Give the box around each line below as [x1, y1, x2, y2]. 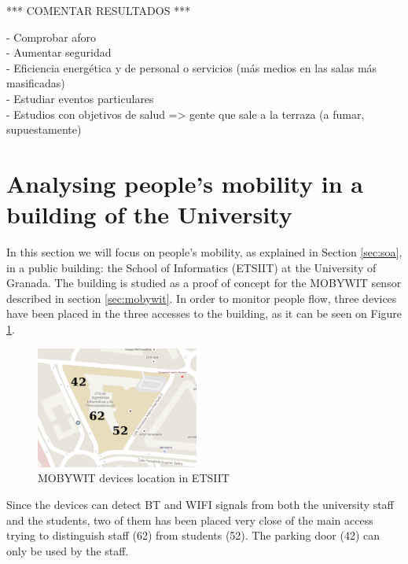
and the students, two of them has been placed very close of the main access [6, 511, 373, 528]
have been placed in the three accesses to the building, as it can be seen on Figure [6, 305, 402, 322]
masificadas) [6, 75, 65, 91]
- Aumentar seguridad [6, 44, 112, 61]
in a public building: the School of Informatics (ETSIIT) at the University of [6, 259, 377, 275]
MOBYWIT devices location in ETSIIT [38, 470, 230, 486]
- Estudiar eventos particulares [6, 90, 154, 106]
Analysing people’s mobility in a [6, 167, 363, 199]
